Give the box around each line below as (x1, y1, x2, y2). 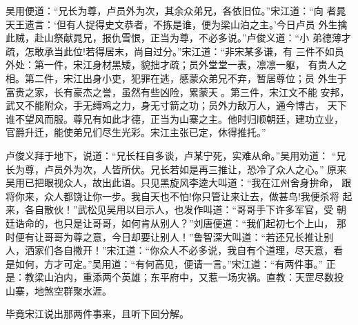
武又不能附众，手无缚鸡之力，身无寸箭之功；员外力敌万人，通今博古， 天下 (6, 98, 347, 112)
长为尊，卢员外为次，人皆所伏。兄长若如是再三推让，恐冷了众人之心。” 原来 (6, 161, 347, 176)
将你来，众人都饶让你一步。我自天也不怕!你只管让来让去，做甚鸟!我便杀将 (6, 188, 339, 203)
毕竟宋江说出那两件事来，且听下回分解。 (6, 306, 189, 321)
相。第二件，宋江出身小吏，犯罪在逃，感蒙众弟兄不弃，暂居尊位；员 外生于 (6, 70, 347, 85)
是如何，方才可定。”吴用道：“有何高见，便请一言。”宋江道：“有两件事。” (6, 256, 324, 270)
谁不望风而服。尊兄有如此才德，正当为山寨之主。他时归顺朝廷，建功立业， (6, 111, 344, 126)
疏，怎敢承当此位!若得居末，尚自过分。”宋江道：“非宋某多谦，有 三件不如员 (6, 43, 344, 58)
